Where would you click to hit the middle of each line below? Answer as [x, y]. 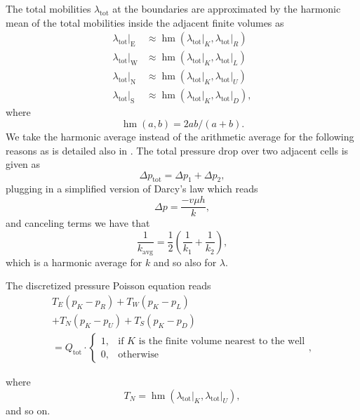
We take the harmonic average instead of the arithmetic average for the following [180, 136]
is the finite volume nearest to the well [222, 341]
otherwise [138, 354]
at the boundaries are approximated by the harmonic [227, 8]
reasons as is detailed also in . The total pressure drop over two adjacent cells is [177, 150]
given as [23, 164]
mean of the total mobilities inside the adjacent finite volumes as [145, 22]
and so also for [185, 262]
